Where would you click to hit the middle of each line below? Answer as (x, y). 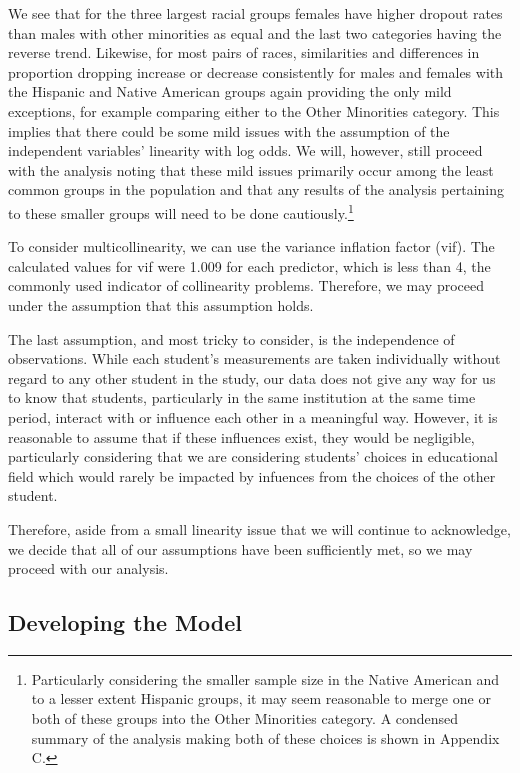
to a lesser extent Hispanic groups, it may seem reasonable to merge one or (261, 698)
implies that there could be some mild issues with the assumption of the (229, 130)
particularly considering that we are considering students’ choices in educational (253, 456)
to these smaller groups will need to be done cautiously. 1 (181, 211)
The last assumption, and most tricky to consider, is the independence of (231, 338)
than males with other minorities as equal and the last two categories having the (255, 32)
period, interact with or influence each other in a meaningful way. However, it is (253, 416)
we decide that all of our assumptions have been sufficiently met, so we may (240, 548)
